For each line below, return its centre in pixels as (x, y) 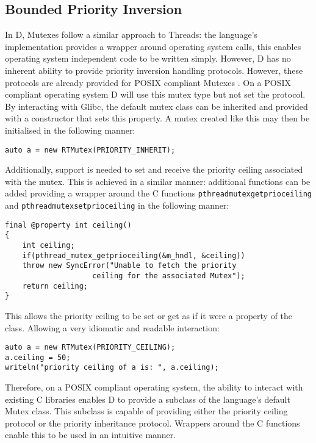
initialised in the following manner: (70, 130)
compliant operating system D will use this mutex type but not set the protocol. (155, 94)
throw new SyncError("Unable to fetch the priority (129, 266)
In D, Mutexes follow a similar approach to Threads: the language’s (131, 34)
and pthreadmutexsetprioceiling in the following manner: (117, 205)
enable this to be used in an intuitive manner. (91, 435)
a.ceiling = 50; (38, 357)
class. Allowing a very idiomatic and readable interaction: (112, 327)
